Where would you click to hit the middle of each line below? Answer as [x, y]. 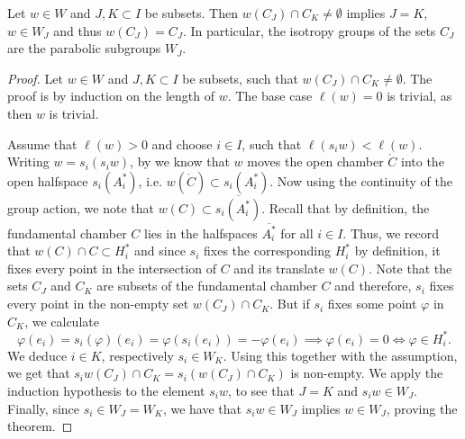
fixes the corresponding [268, 251]
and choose [182, 143]
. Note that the [410, 268]
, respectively [137, 355]
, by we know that [180, 161]
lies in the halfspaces [201, 233]
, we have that [202, 408]
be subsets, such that [240, 78]
